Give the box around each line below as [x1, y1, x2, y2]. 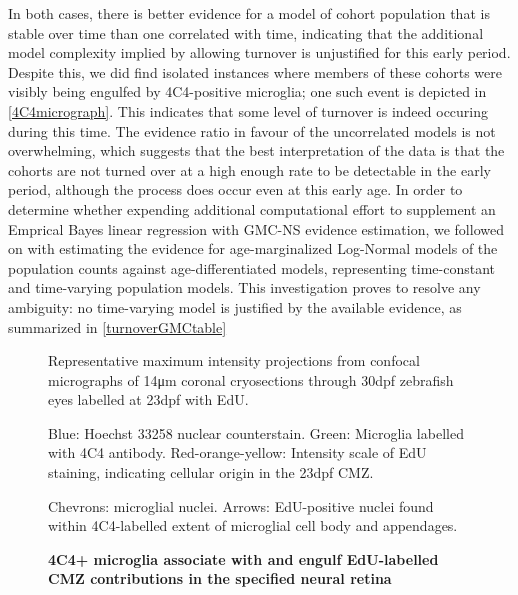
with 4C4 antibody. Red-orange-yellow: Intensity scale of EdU [48, 442, 427, 463]
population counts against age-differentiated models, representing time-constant [8, 257, 496, 278]
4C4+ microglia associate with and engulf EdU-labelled [48, 548, 439, 569]
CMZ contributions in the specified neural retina [48, 568, 392, 589]
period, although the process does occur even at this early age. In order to [8, 179, 463, 200]
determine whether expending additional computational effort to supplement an [8, 198, 496, 219]
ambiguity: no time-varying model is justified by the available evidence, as [8, 296, 462, 317]
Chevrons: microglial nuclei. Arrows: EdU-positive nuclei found [48, 495, 434, 516]
